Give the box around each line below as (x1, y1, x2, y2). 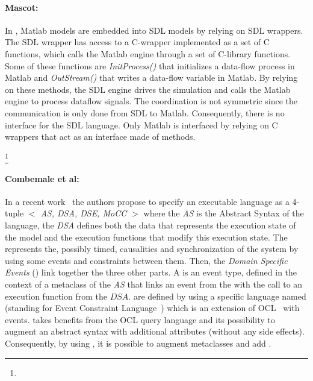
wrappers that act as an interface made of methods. (5, 130, 196, 143)
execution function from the (5, 289, 108, 302)
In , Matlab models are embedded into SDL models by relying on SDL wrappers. (5, 24, 303, 36)
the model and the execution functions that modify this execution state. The (5, 230, 288, 243)
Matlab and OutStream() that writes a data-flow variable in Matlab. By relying (5, 71, 298, 84)
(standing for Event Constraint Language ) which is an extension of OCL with (5, 301, 300, 314)
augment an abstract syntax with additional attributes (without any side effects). (5, 325, 305, 338)
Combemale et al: (5, 172, 79, 184)
